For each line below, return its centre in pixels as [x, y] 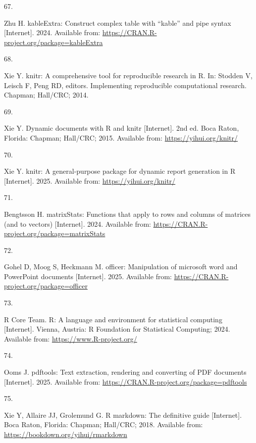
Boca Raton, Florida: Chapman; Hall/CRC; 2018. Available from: [103, 424]
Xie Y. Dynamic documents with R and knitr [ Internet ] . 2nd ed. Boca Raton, [122, 128]
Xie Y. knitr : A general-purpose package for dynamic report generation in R [120, 171]
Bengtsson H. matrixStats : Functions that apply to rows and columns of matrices [128, 214]
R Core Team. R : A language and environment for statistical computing [113, 319]
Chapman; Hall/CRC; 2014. [46, 95]
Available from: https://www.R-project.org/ [71, 338]
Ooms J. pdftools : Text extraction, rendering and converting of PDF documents [125, 372]
